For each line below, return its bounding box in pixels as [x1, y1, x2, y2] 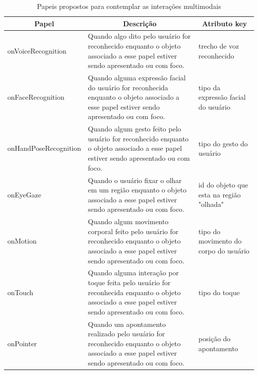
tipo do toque [198, 287, 240, 297]
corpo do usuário [198, 245, 250, 255]
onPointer [7, 338, 37, 348]
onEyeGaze [7, 189, 41, 199]
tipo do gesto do [198, 138, 248, 148]
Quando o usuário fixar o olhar [88, 175, 182, 185]
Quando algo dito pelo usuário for [88, 31, 191, 41]
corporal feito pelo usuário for [88, 226, 179, 236]
